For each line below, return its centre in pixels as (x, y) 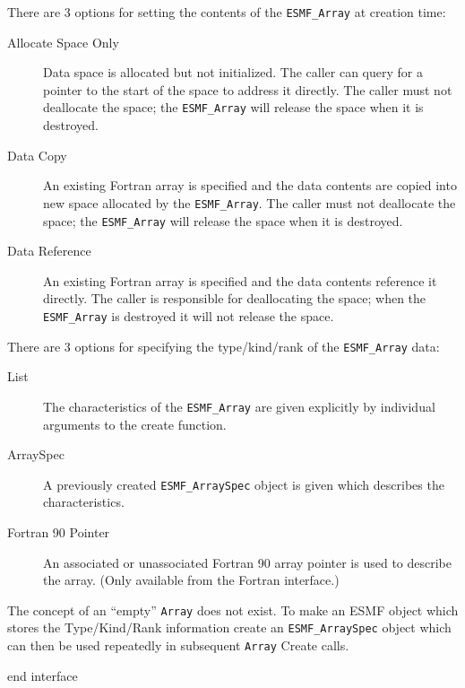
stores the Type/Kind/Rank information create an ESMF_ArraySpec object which (229, 627)
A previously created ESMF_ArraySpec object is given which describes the (244, 484)
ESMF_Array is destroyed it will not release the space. (189, 315)
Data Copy (37, 155)
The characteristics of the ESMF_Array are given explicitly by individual (239, 406)
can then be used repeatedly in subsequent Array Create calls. (178, 645)
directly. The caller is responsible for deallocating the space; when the (235, 298)
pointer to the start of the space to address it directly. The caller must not (248, 89)
